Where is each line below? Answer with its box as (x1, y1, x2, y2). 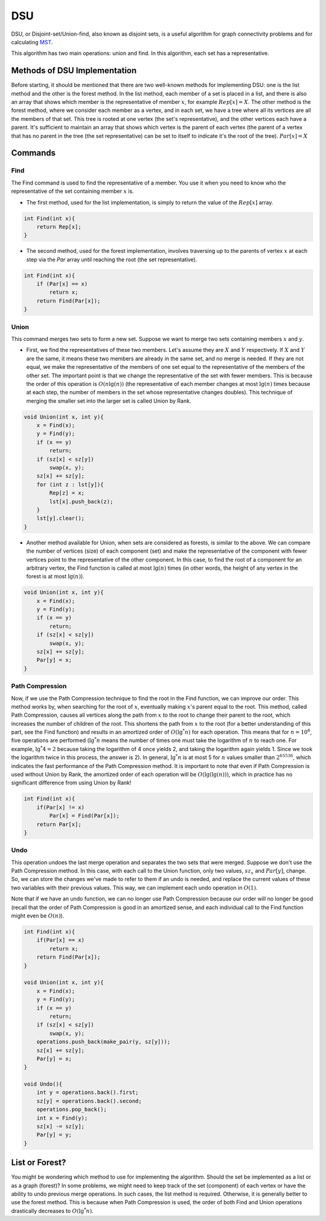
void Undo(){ (24, 1081, 63, 1088)
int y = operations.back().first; (36, 1089, 139, 1096)
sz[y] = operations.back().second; (36, 1098, 142, 1104)
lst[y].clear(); (36, 515, 85, 522)
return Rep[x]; (36, 223, 81, 230)
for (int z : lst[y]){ (36, 481, 104, 488)
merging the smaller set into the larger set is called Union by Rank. (26, 397, 191, 405)
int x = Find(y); (36, 1115, 88, 1121)
